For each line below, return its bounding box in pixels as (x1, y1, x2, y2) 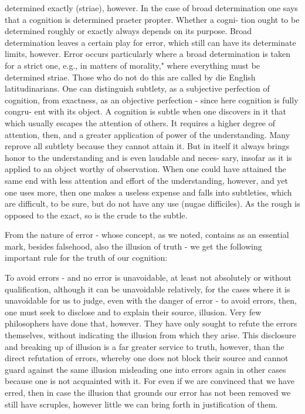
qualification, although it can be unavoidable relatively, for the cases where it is (5, 282, 290, 295)
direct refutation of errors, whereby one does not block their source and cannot (5, 352, 289, 364)
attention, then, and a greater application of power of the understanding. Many (5, 128, 290, 140)
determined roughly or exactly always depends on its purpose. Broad (5, 25, 252, 37)
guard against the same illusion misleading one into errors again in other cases (5, 363, 286, 375)
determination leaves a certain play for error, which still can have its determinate (5, 36, 296, 48)
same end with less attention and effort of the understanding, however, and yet (5, 174, 289, 186)
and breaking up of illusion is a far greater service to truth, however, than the (5, 340, 284, 352)
